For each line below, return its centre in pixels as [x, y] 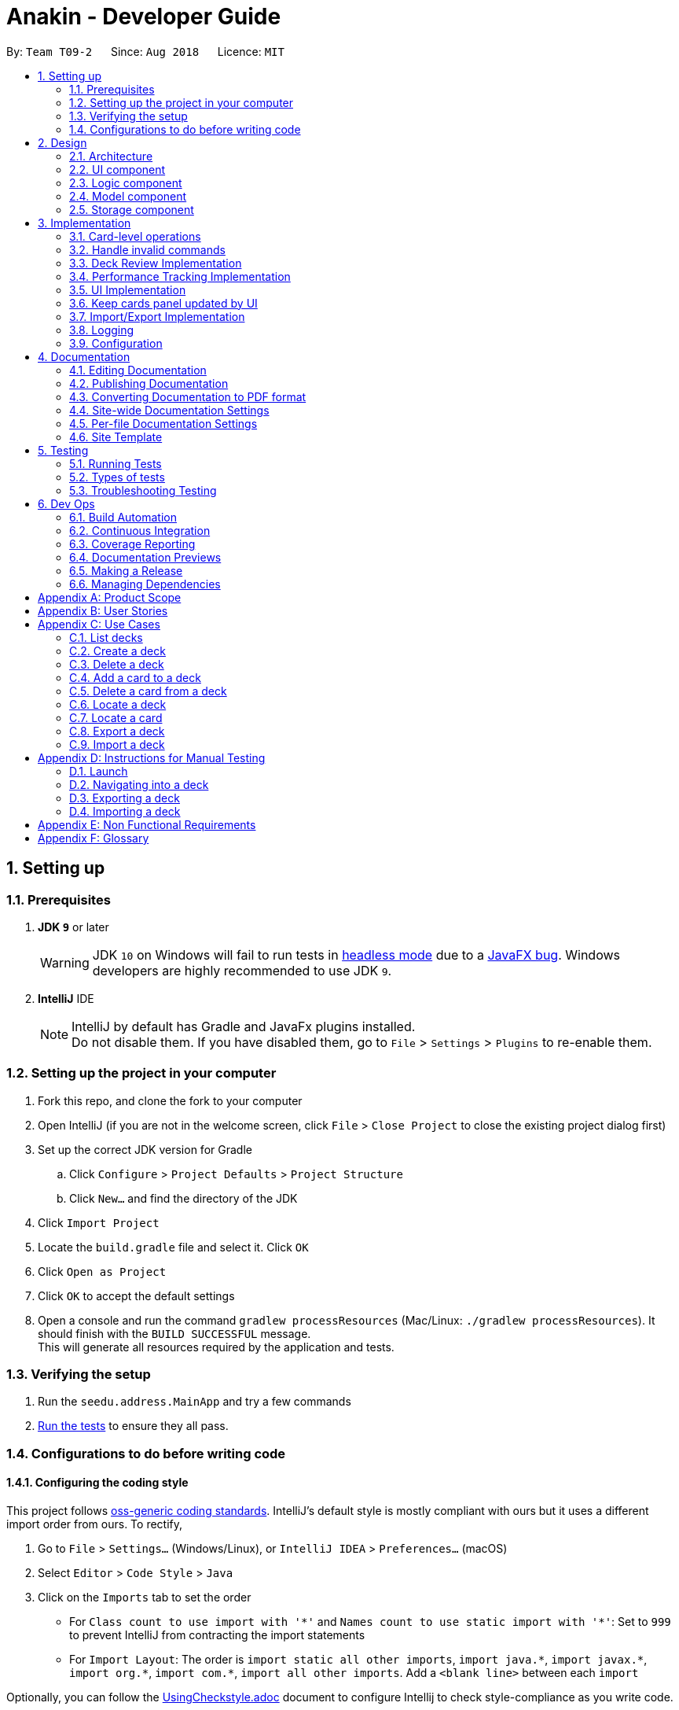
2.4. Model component [128, 196]
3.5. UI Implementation [128, 289]
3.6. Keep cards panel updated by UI [163, 303]
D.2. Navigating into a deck [139, 784]
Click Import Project [99, 1222]
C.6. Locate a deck [118, 704]
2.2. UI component [117, 169]
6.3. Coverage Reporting [132, 544]
